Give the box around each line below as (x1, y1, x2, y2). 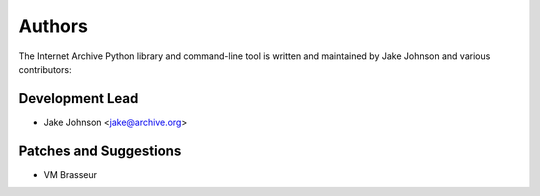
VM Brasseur (43, 168, 98, 180)
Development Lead (18, 90, 139, 107)
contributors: (18, 63, 72, 75)
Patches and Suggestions (18, 142, 182, 159)
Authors (18, 15, 89, 37)
